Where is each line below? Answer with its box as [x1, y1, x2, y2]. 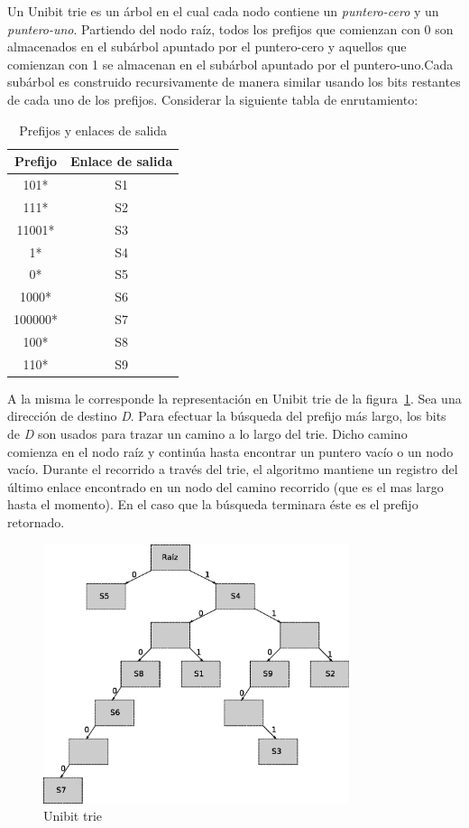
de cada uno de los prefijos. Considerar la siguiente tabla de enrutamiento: [7, 89, 418, 108]
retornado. [7, 513, 65, 531]
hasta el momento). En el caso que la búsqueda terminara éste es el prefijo [7, 495, 418, 514]
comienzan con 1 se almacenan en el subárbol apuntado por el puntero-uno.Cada [7, 54, 454, 73]
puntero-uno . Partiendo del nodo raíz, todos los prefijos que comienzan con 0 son [7, 19, 454, 38]
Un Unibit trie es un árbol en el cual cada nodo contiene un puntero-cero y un [7, 2, 439, 20]
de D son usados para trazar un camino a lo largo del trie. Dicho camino [7, 424, 408, 443]
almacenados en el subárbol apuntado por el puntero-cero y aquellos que [7, 37, 407, 56]
